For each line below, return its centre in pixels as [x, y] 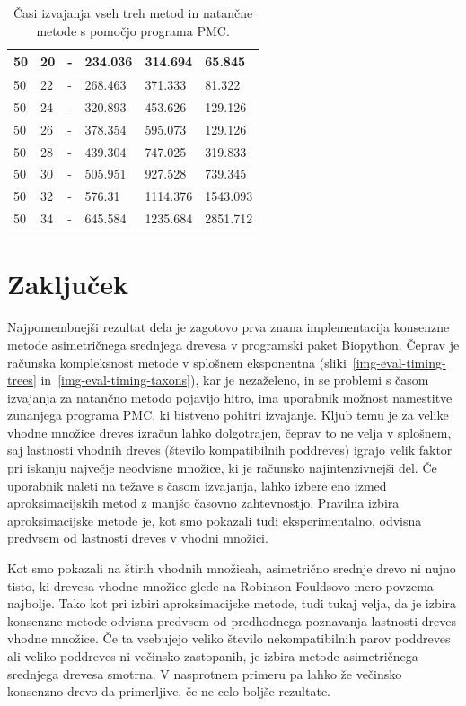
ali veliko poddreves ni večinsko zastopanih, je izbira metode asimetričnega [213, 656]
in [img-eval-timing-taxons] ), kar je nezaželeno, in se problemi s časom [235, 380]
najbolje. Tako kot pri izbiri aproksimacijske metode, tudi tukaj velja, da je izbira [232, 603]
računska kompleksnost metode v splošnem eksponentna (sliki [177, 362]
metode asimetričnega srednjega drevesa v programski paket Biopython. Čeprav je [233, 344]
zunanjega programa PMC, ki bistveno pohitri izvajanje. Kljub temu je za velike [228, 415]
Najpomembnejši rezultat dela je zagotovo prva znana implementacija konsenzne [229, 327]
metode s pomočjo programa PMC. [133, 30]
